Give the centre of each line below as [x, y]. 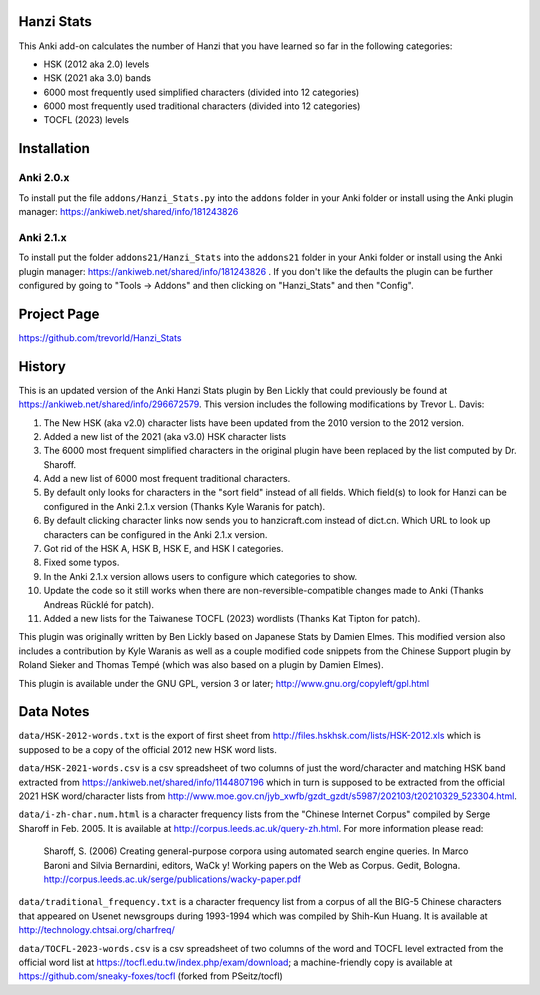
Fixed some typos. [81, 562]
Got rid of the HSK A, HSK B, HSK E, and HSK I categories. [163, 549]
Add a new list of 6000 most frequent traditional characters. [167, 479]
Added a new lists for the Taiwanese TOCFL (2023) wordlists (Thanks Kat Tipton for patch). [232, 618]
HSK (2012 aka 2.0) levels [96, 64]
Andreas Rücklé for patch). [99, 604]
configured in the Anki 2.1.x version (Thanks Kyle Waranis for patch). [184, 506]
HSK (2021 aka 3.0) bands [97, 78]
